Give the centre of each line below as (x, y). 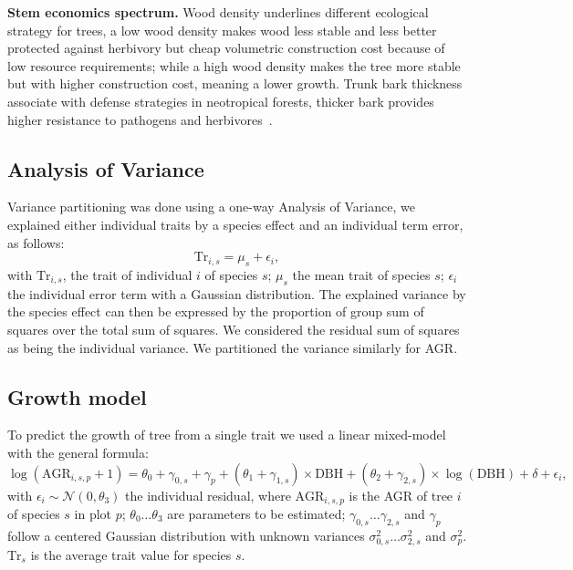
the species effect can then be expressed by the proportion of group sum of (216, 311)
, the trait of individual (127, 274)
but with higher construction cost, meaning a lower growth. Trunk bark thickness (235, 83)
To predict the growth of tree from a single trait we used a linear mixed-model (227, 435)
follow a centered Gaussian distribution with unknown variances (186, 535)
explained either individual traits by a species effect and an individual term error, (235, 224)
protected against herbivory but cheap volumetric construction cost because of (226, 48)
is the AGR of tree (401, 495)
